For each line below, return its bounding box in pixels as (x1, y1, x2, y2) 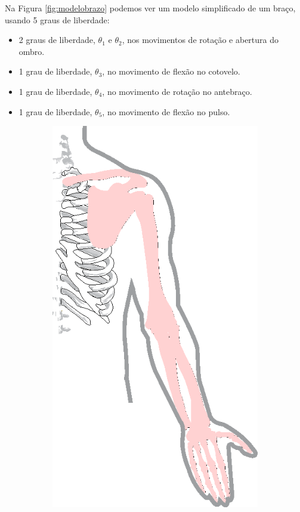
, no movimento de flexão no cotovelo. (102, 65, 240, 78)
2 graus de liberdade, (18, 33, 95, 46)
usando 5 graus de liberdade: (5, 13, 110, 26)
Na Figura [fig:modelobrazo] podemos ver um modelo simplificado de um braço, (5, 2, 296, 14)
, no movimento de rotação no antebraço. (102, 85, 252, 97)
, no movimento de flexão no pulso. (102, 105, 230, 118)
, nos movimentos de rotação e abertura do (122, 33, 279, 46)
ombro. (18, 45, 45, 57)
